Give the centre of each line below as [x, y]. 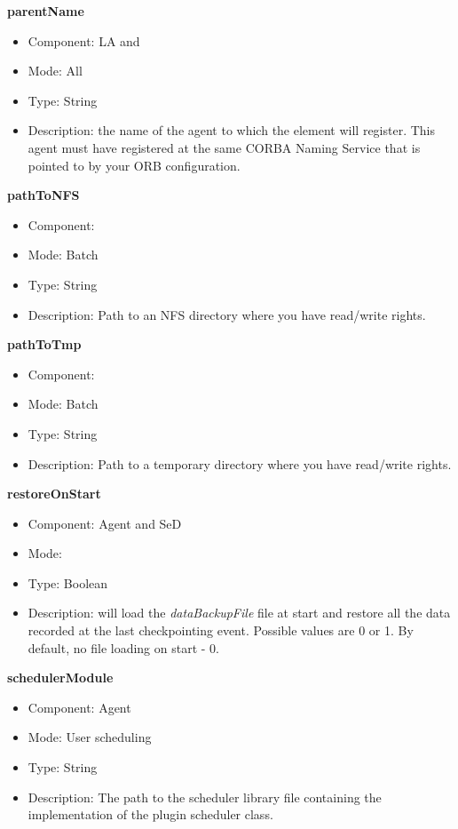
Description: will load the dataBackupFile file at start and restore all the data [239, 613]
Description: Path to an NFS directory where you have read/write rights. [227, 314]
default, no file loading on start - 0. [123, 647]
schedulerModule [60, 678]
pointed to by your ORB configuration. [134, 165]
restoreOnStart [54, 494]
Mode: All [55, 71]
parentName [46, 11]
